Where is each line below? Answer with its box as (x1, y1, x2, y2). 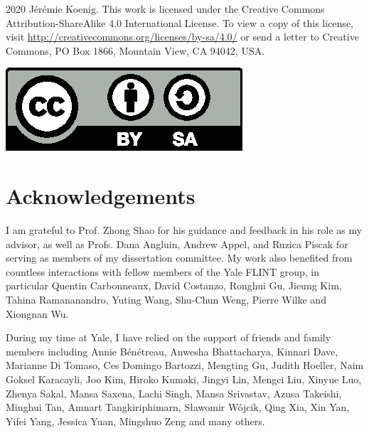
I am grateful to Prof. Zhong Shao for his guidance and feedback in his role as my (6, 223, 363, 237)
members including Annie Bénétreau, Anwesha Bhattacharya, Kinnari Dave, (6, 343, 338, 358)
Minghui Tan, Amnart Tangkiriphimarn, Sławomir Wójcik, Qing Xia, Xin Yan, (6, 400, 350, 415)
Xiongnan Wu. (6, 306, 69, 321)
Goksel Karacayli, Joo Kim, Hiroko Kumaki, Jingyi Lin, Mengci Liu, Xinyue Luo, (6, 372, 362, 387)
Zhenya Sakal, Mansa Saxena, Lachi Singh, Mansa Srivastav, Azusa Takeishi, (6, 385, 342, 400)
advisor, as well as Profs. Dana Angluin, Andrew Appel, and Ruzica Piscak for (6, 236, 348, 251)
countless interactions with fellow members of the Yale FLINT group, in (6, 264, 320, 279)
